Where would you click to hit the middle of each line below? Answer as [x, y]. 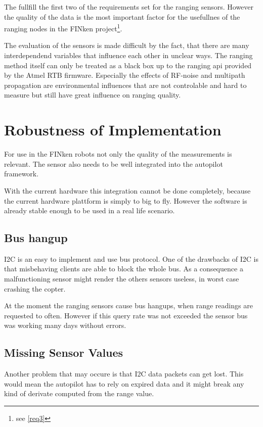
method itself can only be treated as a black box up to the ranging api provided [128, 65]
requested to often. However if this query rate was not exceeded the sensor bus [126, 315]
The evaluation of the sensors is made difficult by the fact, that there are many [127, 45]
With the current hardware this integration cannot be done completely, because [127, 190]
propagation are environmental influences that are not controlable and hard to [125, 85]
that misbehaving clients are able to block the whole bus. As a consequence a [124, 269]
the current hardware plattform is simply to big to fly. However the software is [126, 200]
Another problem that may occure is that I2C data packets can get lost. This [124, 374]
